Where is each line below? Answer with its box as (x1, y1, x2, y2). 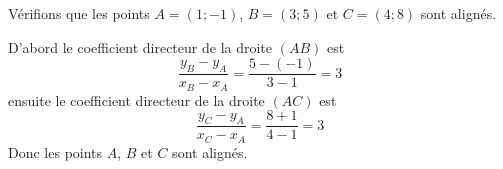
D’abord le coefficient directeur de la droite (8, 36, 273, 57)
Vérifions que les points (8, 3, 150, 23)
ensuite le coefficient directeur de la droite (8, 89, 265, 110)
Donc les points (8, 141, 103, 162)
